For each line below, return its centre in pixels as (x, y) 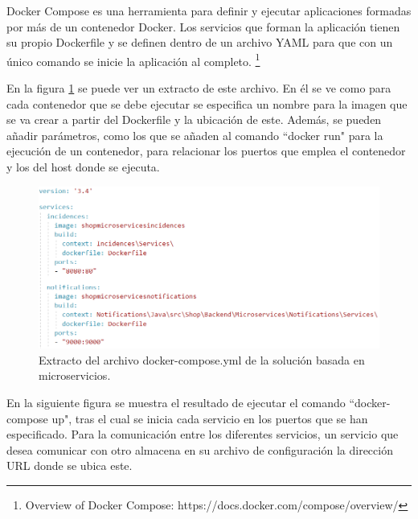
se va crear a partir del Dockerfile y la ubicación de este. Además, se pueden (194, 119)
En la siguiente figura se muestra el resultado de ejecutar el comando (176, 402)
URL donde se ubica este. (70, 465)
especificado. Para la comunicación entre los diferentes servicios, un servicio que (203, 434)
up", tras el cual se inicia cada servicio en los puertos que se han (210, 418)
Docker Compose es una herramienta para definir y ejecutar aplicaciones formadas (209, 10)
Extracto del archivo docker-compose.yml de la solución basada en (202, 359)
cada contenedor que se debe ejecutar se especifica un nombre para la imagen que (207, 103)
